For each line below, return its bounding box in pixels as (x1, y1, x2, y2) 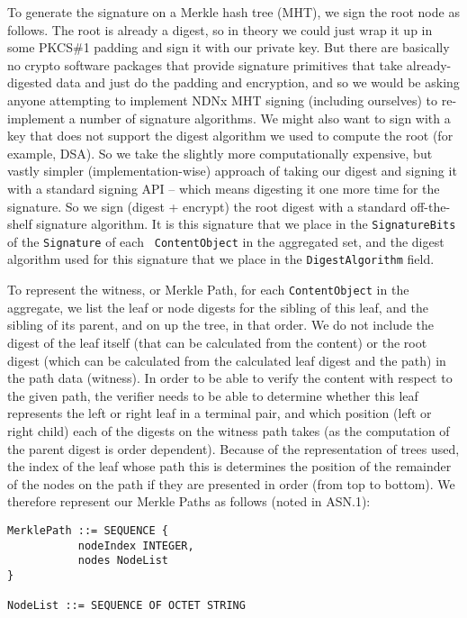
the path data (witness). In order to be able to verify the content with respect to (7, 368, 453, 387)
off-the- (410, 196, 451, 215)
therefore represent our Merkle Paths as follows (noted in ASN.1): (7, 492, 371, 511)
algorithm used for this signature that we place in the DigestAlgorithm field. (7, 250, 435, 268)
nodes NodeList (77, 554, 168, 568)
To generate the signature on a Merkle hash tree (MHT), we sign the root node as (7, 3, 460, 21)
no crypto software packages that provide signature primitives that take (7, 55, 403, 74)
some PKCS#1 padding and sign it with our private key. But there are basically (7, 38, 450, 57)
